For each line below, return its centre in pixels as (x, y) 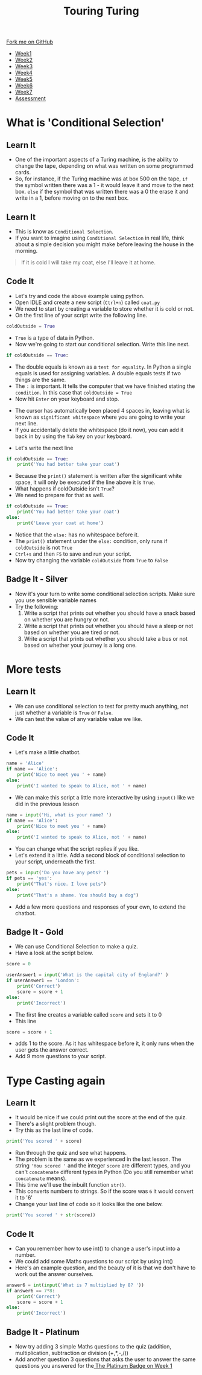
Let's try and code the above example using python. (80, 296)
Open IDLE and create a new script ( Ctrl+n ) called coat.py (87, 302)
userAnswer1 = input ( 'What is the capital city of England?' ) (87, 975)
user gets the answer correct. (52, 1050)
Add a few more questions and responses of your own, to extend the (100, 907)
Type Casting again (56, 1081)
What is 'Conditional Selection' (85, 123)
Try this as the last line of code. (54, 1130)
